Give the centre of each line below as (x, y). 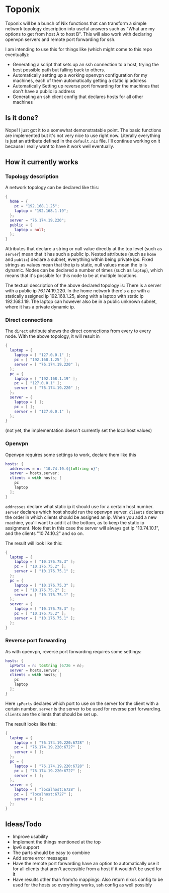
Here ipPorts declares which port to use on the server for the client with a (82, 703)
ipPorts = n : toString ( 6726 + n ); (47, 665)
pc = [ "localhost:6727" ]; (44, 794)
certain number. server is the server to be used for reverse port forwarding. (83, 708)
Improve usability (30, 836)
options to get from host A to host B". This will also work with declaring (79, 34)
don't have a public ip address (44, 91)
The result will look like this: (34, 543)
